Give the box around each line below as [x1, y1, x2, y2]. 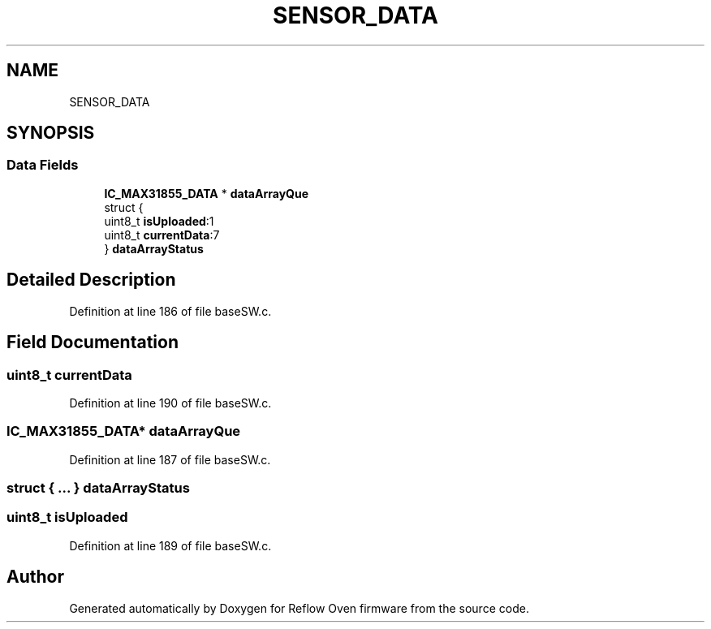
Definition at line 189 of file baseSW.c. [69, 538, 272, 553]
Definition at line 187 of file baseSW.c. [69, 452, 271, 467]
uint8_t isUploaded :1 [104, 213, 214, 228]
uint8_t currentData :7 [104, 227, 220, 242]
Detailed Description [6, 269, 176, 291]
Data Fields [6, 157, 79, 174]
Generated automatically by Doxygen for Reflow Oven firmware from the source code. [69, 601, 529, 615]
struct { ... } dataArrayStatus [6, 480, 190, 496]
